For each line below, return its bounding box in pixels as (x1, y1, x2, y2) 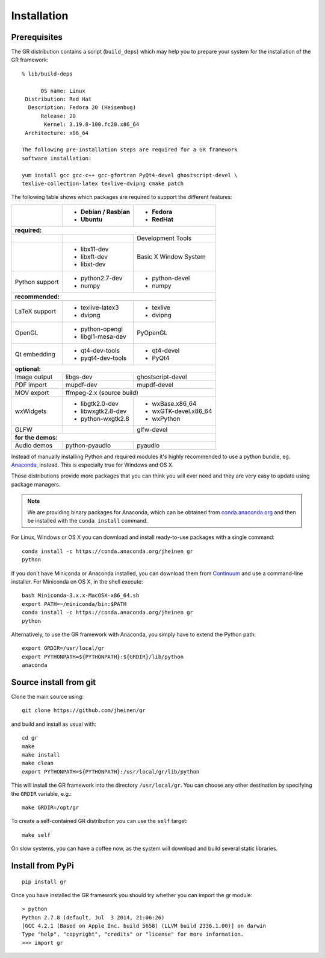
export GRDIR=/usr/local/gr (22, 645, 105, 652)
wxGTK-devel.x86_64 (151, 407, 212, 415)
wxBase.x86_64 (151, 399, 197, 408)
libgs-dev (65, 373, 93, 381)
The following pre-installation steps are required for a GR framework (22, 147, 238, 153)
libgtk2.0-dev (80, 399, 119, 408)
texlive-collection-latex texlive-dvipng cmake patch (22, 180, 184, 187)
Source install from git (11, 677, 96, 687)
